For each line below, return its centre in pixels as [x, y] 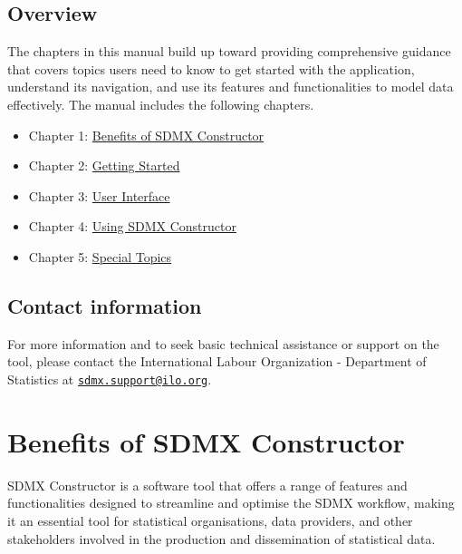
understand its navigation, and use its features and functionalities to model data [231, 87]
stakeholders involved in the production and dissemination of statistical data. [221, 538]
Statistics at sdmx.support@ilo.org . [110, 379]
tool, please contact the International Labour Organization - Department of [217, 361]
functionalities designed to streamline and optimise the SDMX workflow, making [231, 503]
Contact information [105, 305]
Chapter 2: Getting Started [104, 165]
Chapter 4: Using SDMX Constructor [132, 226]
